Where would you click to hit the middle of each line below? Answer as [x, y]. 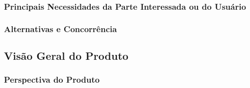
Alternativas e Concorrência [61, 28]
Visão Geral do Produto [66, 56]
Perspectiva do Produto [52, 79]
